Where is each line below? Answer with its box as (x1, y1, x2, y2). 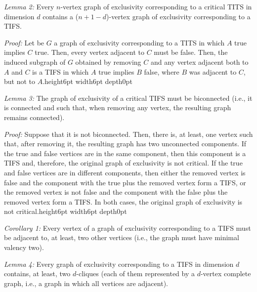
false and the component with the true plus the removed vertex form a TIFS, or (4, 177, 246, 187)
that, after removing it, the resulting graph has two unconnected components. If (4, 138, 247, 149)
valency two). (4, 242, 44, 252)
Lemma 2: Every (4, 1, 54, 11)
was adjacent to (189, 66, 237, 77)
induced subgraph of (4, 56, 66, 67)
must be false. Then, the (154, 47, 228, 57)
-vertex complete (200, 268, 251, 279)
